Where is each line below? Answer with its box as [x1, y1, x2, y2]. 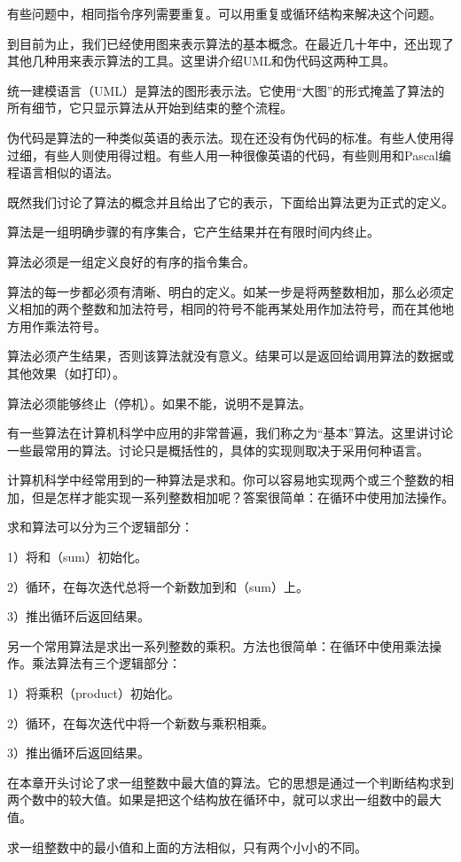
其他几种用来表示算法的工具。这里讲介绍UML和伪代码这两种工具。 [7, 51, 396, 70]
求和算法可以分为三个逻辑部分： [7, 517, 193, 536]
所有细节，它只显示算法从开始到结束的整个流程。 [7, 98, 293, 117]
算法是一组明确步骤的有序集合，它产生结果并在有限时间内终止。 [7, 222, 379, 241]
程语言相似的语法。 [7, 163, 119, 182]
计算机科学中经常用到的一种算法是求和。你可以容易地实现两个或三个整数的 [7, 470, 441, 489]
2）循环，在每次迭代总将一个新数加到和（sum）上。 [7, 577, 309, 595]
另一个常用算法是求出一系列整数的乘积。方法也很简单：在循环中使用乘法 [7, 636, 429, 655]
